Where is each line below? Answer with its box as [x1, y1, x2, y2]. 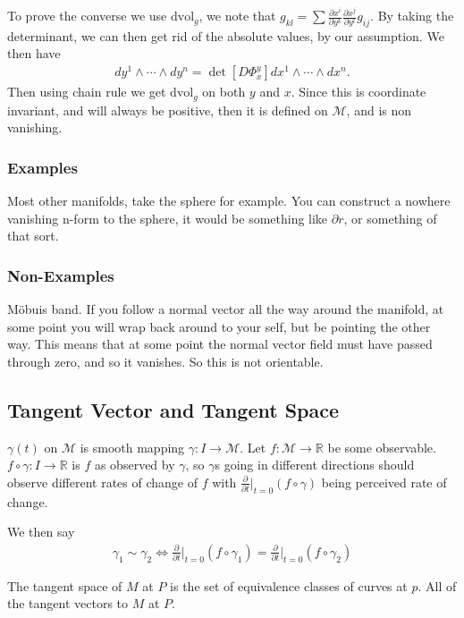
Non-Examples [7, 264, 114, 286]
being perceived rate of [321, 472, 447, 491]
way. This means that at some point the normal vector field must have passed [7, 334, 433, 353]
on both [202, 82, 246, 101]
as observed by [94, 455, 175, 474]
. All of [418, 576, 457, 595]
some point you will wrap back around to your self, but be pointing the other [7, 317, 431, 335]
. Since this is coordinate [291, 82, 426, 101]
